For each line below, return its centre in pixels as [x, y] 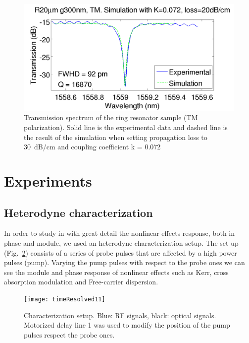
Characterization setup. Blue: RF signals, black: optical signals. [120, 315]
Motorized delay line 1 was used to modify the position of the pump [127, 325]
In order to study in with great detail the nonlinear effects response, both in [120, 233]
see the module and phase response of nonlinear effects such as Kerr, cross [116, 272]
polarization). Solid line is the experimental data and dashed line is [126, 127]
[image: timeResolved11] [65, 299]
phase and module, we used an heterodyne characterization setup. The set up [121, 243]
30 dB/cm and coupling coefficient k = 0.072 [92, 147]
